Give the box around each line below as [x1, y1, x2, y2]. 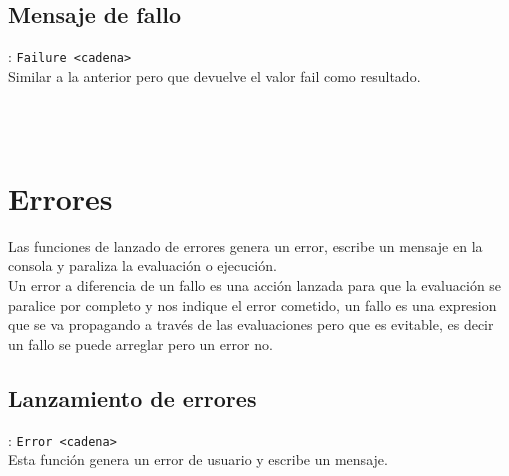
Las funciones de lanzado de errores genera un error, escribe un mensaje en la [8, 235, 483, 256]
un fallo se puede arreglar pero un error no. [8, 333, 273, 354]
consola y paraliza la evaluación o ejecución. [8, 255, 277, 276]
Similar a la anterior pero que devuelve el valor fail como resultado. [8, 65, 421, 86]
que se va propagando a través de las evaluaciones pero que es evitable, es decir [8, 314, 494, 335]
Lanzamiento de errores [8, 382, 257, 413]
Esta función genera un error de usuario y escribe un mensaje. [8, 449, 388, 470]
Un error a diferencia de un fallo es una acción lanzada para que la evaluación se [8, 274, 502, 295]
